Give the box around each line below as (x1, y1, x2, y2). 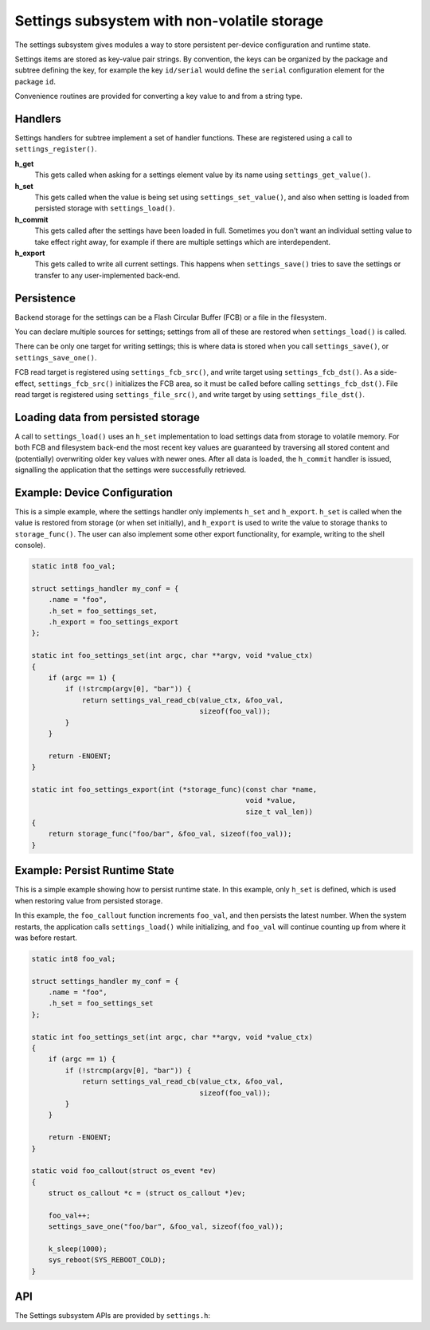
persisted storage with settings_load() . (34, 203, 175, 213)
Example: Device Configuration (14, 486, 173, 499)
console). (14, 541, 45, 550)
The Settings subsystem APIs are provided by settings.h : (14, 1311, 211, 1320)
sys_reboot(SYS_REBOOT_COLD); (48, 1256, 166, 1265)
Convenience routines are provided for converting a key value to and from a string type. (14, 92, 303, 101)
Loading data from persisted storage (14, 411, 201, 424)
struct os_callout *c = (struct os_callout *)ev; (48, 1189, 246, 1198)
